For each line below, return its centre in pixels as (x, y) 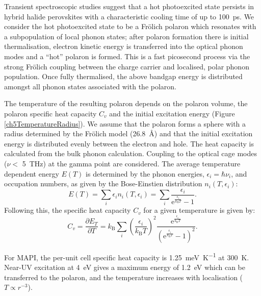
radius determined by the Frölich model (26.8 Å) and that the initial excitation (128, 133)
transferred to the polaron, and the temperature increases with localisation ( (124, 277)
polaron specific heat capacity (50, 113)
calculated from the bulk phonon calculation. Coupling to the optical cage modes (130, 153)
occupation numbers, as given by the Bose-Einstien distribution (103, 183)
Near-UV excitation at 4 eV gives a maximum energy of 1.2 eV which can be (125, 267)
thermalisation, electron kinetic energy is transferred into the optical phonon (124, 46)
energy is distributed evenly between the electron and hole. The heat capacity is (129, 143)
